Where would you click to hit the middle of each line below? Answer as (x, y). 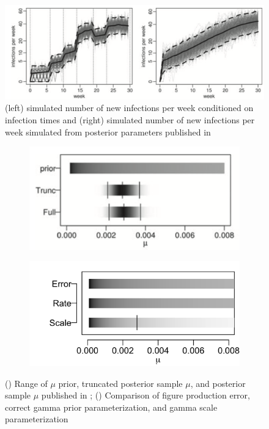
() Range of (26, 383)
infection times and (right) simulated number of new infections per (130, 120)
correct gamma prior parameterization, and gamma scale (111, 407)
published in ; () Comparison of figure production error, (146, 395)
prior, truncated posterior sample (120, 383)
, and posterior (218, 383)
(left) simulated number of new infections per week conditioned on (129, 108)
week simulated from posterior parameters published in (108, 132)
